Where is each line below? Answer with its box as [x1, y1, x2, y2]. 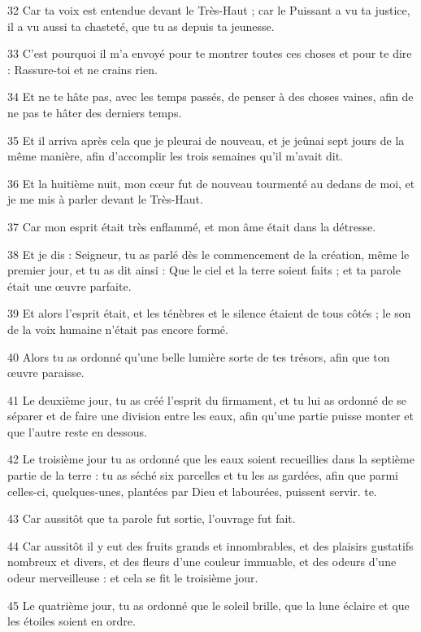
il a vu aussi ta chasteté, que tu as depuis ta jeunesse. [7, 17, 275, 34]
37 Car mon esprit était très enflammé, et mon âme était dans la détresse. [7, 217, 376, 235]
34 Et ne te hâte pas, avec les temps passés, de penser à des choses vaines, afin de [7, 88, 414, 105]
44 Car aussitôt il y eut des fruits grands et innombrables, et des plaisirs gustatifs [7, 537, 414, 554]
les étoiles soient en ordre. [7, 612, 136, 630]
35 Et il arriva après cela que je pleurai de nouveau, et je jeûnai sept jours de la [7, 131, 405, 148]
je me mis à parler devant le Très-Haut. [7, 191, 203, 208]
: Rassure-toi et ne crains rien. [7, 60, 158, 77]
